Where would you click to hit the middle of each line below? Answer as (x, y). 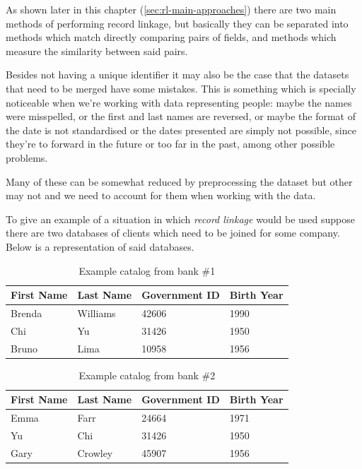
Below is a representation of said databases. (100, 246)
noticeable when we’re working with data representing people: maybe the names (179, 102)
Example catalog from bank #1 (147, 270)
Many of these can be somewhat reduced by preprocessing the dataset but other (179, 181)
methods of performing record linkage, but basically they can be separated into (177, 23)
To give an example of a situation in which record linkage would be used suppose (180, 219)
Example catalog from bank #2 (147, 375)
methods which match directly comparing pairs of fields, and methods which (171, 37)
